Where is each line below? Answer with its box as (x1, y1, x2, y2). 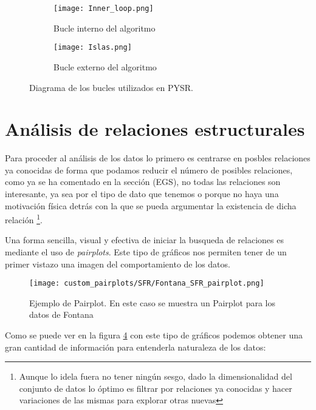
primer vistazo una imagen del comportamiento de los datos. (5, 257, 230, 270)
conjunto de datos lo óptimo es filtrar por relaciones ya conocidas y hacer (19, 381, 292, 394)
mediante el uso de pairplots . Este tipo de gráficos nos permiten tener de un (5, 246, 287, 258)
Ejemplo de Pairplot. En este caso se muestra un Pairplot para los (29, 296, 275, 309)
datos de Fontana (29, 308, 94, 321)
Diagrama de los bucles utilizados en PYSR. (29, 81, 193, 93)
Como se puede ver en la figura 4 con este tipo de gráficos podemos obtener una (5, 329, 303, 341)
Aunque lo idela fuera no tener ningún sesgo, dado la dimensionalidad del (19, 370, 292, 383)
